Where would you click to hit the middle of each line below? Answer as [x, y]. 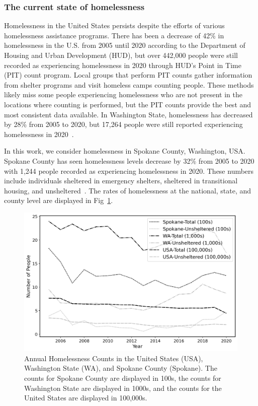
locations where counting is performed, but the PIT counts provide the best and [128, 104]
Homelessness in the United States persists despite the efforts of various [114, 25]
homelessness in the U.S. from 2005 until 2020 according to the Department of [125, 45]
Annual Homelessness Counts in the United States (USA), [114, 358]
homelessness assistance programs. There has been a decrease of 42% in [114, 35]
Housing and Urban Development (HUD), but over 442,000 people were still [121, 55]
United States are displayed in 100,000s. [86, 398]
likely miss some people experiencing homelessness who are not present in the [123, 94]
